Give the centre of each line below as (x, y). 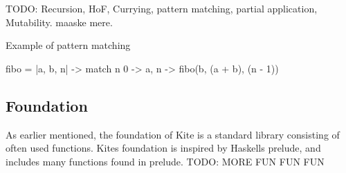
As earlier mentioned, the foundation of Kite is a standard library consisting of (173, 134)
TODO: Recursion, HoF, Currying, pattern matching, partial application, (162, 8)
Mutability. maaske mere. (59, 22)
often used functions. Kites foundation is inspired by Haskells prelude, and (163, 148)
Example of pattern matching (68, 45)
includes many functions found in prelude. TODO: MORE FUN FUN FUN (165, 161)
